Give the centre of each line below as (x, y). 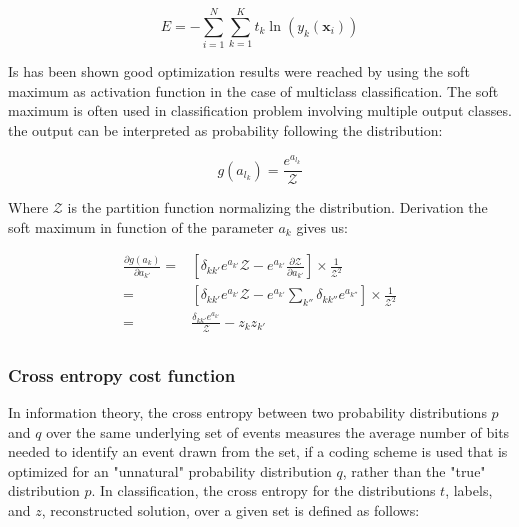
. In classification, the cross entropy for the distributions (263, 490)
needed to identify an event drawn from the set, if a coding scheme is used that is (258, 451)
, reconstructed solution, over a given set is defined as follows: (230, 510)
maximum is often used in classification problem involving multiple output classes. (260, 110)
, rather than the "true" (414, 470)
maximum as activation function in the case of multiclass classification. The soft (253, 90)
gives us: (322, 226)
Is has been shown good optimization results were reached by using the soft (239, 71)
